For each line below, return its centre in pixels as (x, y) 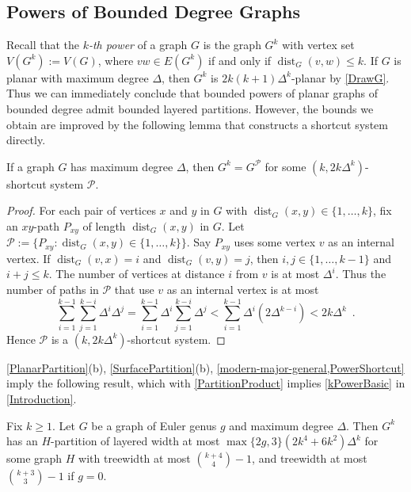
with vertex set (318, 45)
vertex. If (29, 258)
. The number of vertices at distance (137, 274)
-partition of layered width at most (135, 441)
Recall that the (43, 45)
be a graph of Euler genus (154, 425)
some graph (34, 458)
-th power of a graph (138, 45)
